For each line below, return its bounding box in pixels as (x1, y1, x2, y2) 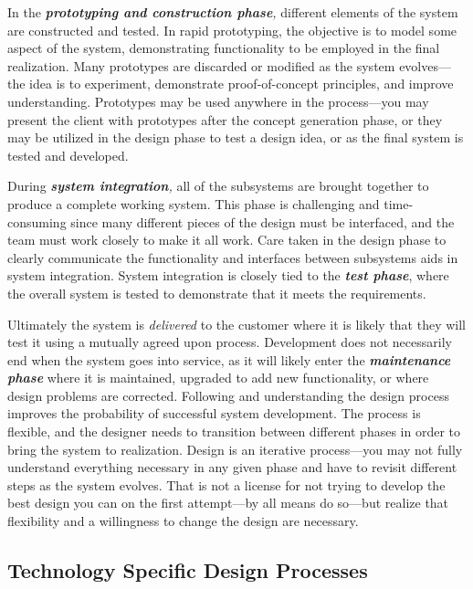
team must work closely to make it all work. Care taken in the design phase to (7, 230, 447, 249)
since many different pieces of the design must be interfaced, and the (70, 212, 455, 231)
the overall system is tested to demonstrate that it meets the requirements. (7, 283, 426, 302)
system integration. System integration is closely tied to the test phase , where (7, 266, 449, 285)
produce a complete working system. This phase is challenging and (7, 194, 380, 213)
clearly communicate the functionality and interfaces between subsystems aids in (7, 247, 458, 267)
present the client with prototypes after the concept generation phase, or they (7, 110, 443, 129)
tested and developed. (7, 145, 129, 164)
